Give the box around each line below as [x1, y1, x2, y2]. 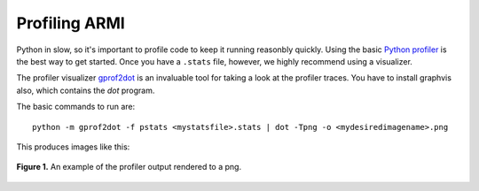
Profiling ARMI [16, 13, 126, 33]
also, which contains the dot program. [16, 85, 155, 95]
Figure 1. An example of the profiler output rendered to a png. [16, 162, 242, 172]
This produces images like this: [16, 141, 130, 152]
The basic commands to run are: [16, 102, 136, 112]
